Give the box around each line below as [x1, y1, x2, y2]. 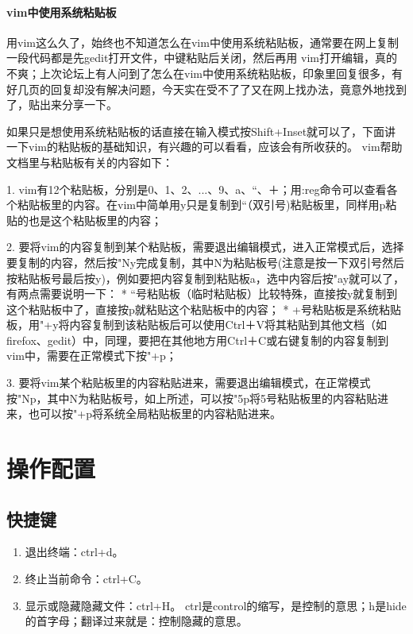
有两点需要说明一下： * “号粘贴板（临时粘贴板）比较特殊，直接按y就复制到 [6, 285, 398, 302]
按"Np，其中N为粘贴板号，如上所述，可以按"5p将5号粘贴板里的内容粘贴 [6, 389, 378, 406]
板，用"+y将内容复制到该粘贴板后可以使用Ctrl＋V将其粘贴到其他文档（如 [6, 316, 387, 333]
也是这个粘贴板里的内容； [28, 211, 162, 228]
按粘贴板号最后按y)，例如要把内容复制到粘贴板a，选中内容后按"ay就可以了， [6, 269, 405, 286]
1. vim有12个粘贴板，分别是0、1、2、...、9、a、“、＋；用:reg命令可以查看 [6, 180, 387, 197]
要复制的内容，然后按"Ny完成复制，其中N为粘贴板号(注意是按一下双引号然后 [6, 253, 405, 270]
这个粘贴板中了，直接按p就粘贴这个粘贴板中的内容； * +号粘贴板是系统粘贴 [6, 300, 401, 317]
